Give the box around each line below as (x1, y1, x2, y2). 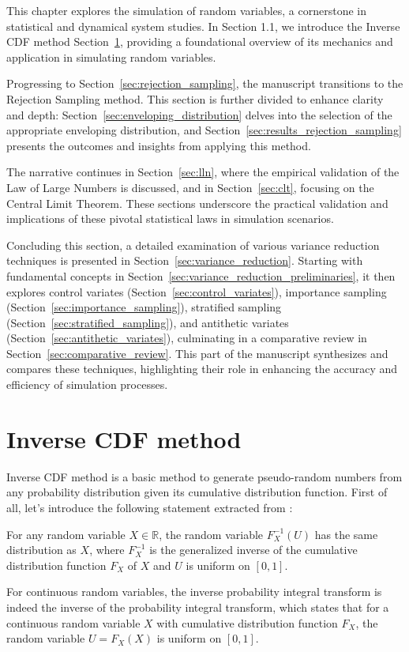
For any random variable (6, 526, 126, 542)
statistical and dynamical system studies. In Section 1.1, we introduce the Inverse (6, 17, 400, 34)
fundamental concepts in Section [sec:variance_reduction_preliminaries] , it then (6, 267, 396, 284)
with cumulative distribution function (156, 614, 338, 631)
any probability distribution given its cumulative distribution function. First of (6, 484, 388, 500)
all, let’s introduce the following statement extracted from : (6, 499, 293, 515)
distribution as (6, 541, 77, 558)
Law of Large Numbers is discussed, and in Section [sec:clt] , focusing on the (6, 179, 374, 195)
